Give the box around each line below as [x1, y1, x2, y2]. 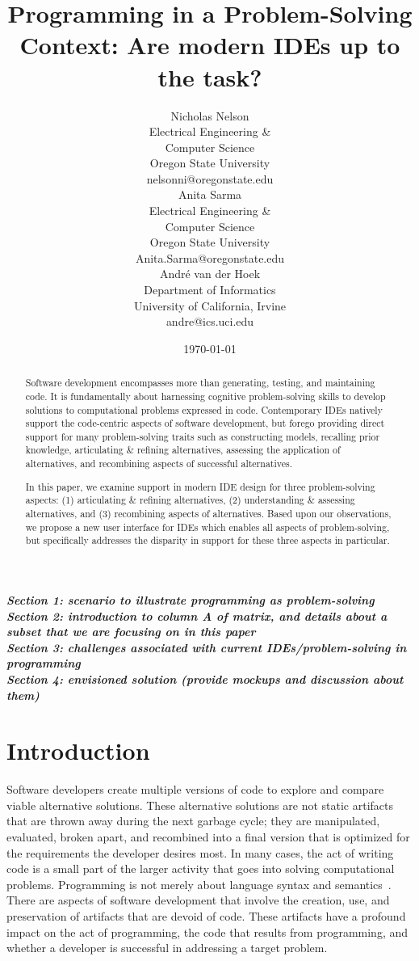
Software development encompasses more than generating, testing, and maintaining [25, 376, 375, 390]
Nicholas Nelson [170, 107, 249, 124]
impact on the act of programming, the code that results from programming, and [6, 923, 409, 940]
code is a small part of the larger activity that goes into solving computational [6, 860, 395, 877]
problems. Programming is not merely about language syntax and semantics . [6, 875, 392, 892]
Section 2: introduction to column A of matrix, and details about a [6, 607, 388, 624]
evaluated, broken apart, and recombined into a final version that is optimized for [6, 828, 410, 845]
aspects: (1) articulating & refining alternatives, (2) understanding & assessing [25, 493, 355, 507]
